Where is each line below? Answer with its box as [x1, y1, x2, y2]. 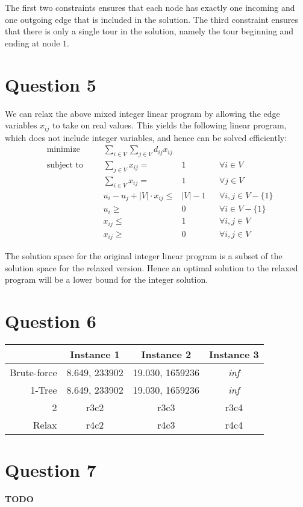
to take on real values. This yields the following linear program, [52, 119, 287, 131]
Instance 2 [141, 347, 192, 362]
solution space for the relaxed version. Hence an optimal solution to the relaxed [5, 261, 298, 274]
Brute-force [10, 365, 57, 380]
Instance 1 [70, 347, 120, 362]
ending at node [5, 36, 60, 49]
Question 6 [5, 309, 96, 333]
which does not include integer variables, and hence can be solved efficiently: [5, 131, 287, 143]
